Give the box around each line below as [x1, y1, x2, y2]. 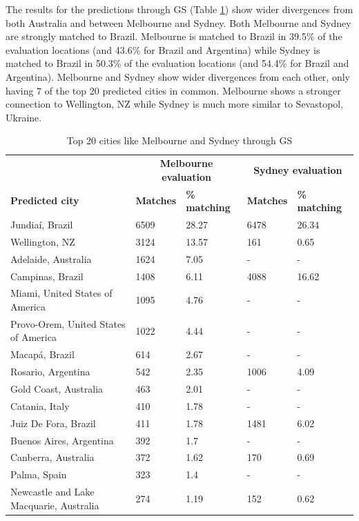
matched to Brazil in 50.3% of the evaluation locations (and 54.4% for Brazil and [6, 56, 349, 70]
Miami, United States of [10, 286, 113, 300]
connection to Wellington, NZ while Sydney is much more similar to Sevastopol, [6, 97, 344, 111]
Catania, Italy [10, 398, 70, 413]
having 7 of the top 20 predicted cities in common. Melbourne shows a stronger [6, 83, 341, 97]
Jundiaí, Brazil [10, 217, 73, 232]
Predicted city [10, 193, 79, 208]
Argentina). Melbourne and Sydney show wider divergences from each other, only [6, 69, 350, 83]
